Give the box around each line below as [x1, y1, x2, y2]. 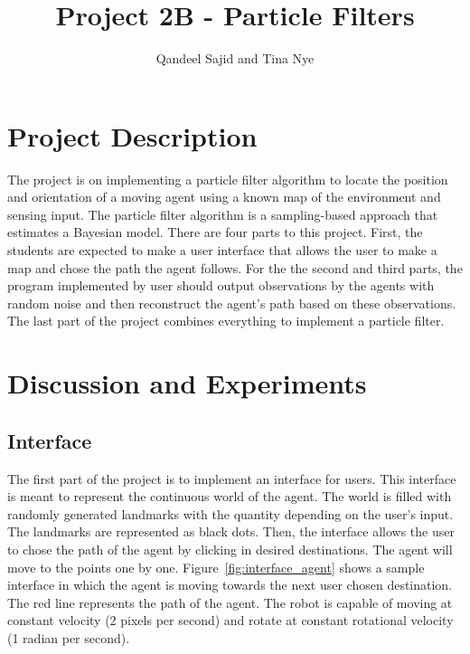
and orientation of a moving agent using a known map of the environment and [7, 187, 441, 206]
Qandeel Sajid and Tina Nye [155, 49, 315, 68]
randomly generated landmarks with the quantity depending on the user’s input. [7, 504, 454, 523]
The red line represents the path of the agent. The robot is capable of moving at [7, 592, 453, 611]
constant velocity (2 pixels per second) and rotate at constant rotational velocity [7, 611, 454, 630]
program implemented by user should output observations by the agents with [7, 276, 435, 295]
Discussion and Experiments [7, 365, 367, 402]
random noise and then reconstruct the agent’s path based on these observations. [7, 293, 456, 312]
